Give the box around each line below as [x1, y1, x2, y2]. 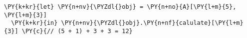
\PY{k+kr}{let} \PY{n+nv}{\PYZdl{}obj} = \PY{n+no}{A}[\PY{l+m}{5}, [4, 3, 237, 10]
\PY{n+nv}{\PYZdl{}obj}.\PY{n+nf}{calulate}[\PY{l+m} [61, 19, 244, 27]
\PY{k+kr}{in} [11, 19, 58, 27]
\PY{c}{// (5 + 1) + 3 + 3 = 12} [21, 27, 133, 35]
